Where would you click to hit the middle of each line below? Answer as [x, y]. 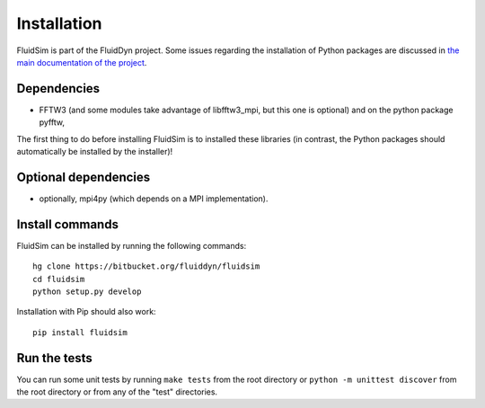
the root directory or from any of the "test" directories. [117, 392]
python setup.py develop [87, 292]
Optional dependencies [84, 177]
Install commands [67, 224]
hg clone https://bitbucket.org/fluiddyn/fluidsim [146, 266]
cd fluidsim [59, 279]
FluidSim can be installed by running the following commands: [132, 245]
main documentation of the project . [82, 62]
